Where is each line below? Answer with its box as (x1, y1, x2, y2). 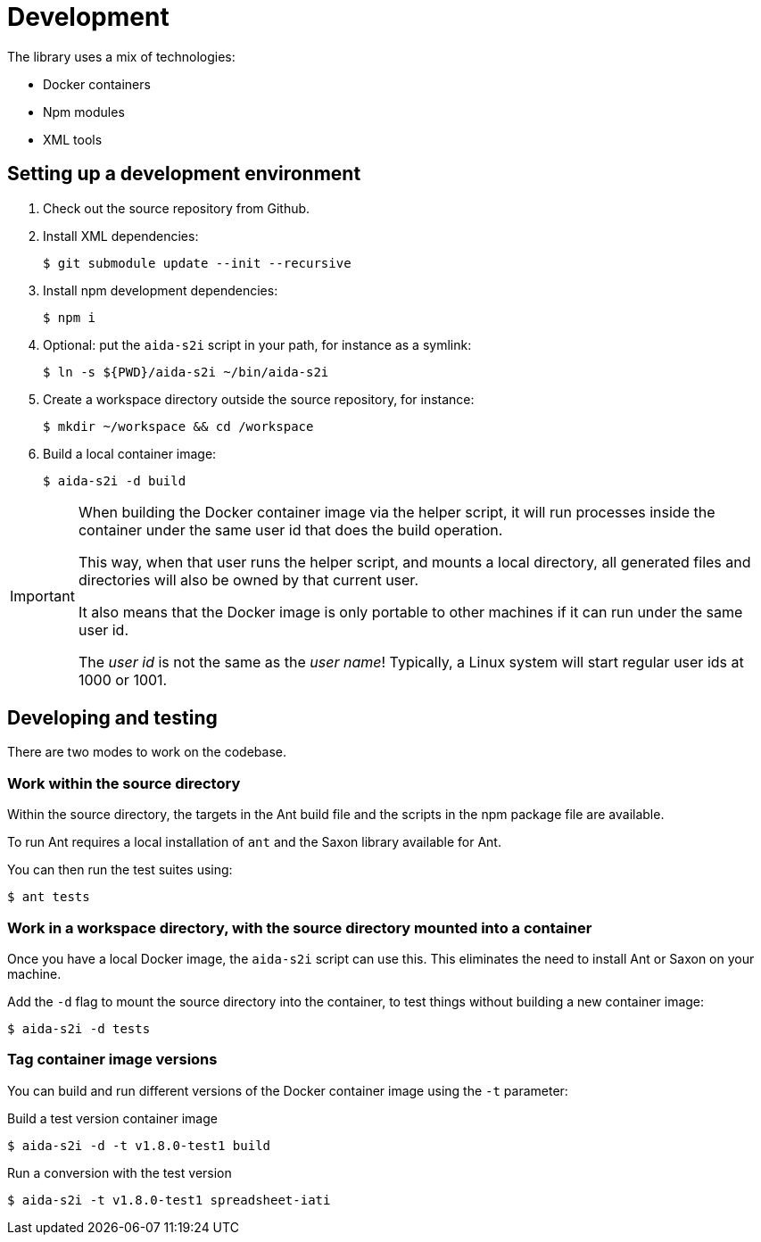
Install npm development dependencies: (43, 282, 278, 298)
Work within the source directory (7, 774, 241, 792)
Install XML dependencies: (43, 228, 199, 244)
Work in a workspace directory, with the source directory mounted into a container (7, 918, 592, 937)
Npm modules (43, 103, 125, 120)
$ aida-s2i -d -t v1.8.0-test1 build (7, 1138, 271, 1153)
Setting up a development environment (7, 162, 361, 186)
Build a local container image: (43, 445, 217, 461)
